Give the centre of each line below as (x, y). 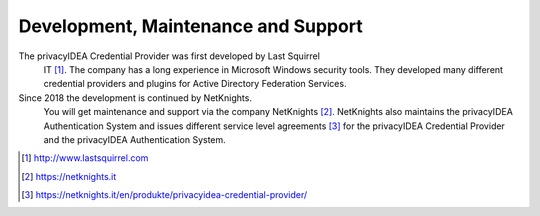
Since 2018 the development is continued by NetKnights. (135, 97)
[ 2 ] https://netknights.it (69, 176)
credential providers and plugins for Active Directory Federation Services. (195, 84)
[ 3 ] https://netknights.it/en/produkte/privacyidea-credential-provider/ (164, 195)
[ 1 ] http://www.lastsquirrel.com (85, 158)
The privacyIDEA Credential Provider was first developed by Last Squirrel (169, 56)
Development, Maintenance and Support (191, 26)
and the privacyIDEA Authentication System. (135, 139)
